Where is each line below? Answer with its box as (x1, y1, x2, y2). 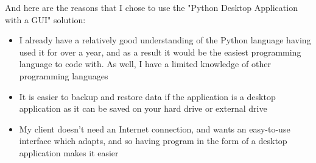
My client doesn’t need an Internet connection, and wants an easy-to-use (19, 122, 290, 135)
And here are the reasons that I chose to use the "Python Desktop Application (5, 1, 298, 13)
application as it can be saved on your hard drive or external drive (19, 102, 267, 115)
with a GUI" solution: (5, 13, 86, 26)
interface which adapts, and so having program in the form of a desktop (19, 134, 287, 147)
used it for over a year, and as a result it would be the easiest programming (19, 45, 301, 58)
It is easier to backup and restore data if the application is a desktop (19, 90, 276, 103)
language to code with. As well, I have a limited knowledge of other (19, 57, 271, 70)
